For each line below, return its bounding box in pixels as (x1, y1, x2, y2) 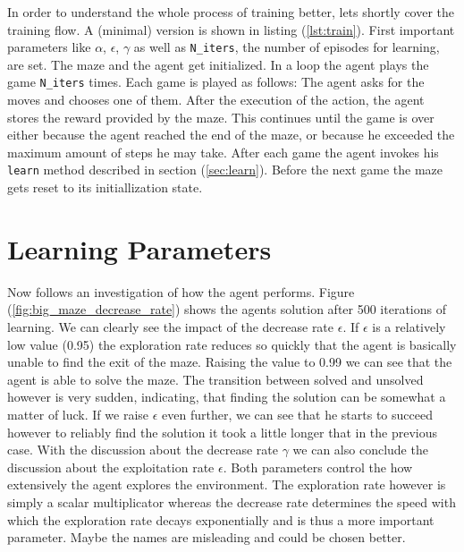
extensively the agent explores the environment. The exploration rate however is (7, 475, 446, 494)
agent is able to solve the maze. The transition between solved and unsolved (7, 369, 424, 388)
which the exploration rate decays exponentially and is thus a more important (7, 510, 434, 529)
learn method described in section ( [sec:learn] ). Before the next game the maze (7, 160, 443, 179)
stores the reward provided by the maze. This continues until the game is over (7, 107, 434, 126)
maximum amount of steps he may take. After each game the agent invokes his (7, 142, 439, 161)
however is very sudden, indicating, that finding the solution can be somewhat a (7, 387, 446, 406)
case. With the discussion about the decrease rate (7, 440, 278, 459)
